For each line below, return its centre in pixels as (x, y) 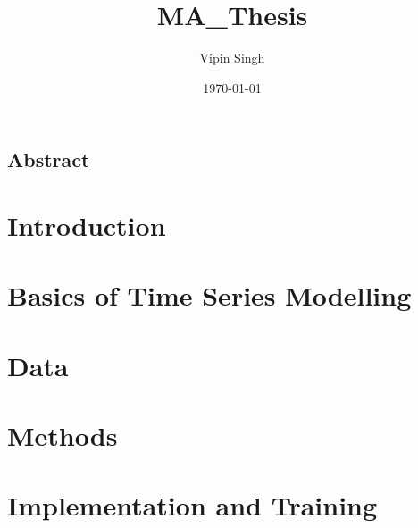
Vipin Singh (232, 58)
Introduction (87, 225)
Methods (63, 436)
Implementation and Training (192, 505)
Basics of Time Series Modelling (209, 295)
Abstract (49, 159)
